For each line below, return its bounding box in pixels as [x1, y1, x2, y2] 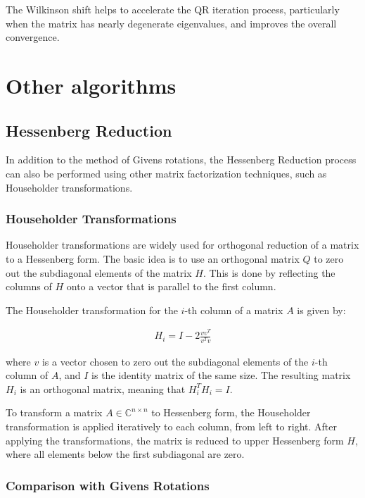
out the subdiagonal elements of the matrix [6, 265, 192, 280]
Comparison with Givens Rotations [6, 476, 210, 494]
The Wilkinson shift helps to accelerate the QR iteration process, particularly [6, 2, 340, 16]
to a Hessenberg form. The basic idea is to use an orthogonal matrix [6, 251, 300, 266]
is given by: [297, 302, 346, 317]
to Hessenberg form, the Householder [151, 405, 311, 420]
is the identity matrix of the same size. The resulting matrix [91, 368, 351, 382]
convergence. [6, 30, 60, 44]
